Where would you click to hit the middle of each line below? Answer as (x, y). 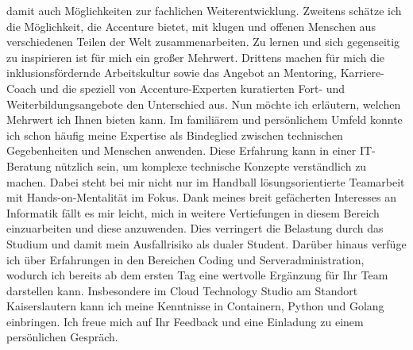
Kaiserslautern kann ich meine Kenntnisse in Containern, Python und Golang (195, 306)
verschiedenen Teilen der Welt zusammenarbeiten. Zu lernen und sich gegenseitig (203, 42)
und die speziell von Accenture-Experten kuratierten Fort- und (193, 88)
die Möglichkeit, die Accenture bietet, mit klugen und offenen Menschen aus (191, 26)
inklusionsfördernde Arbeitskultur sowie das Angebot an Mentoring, (172, 73)
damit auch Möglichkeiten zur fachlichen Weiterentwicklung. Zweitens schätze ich (204, 10)
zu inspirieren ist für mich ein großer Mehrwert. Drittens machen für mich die (195, 57)
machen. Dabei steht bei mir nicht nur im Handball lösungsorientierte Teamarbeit (206, 181)
